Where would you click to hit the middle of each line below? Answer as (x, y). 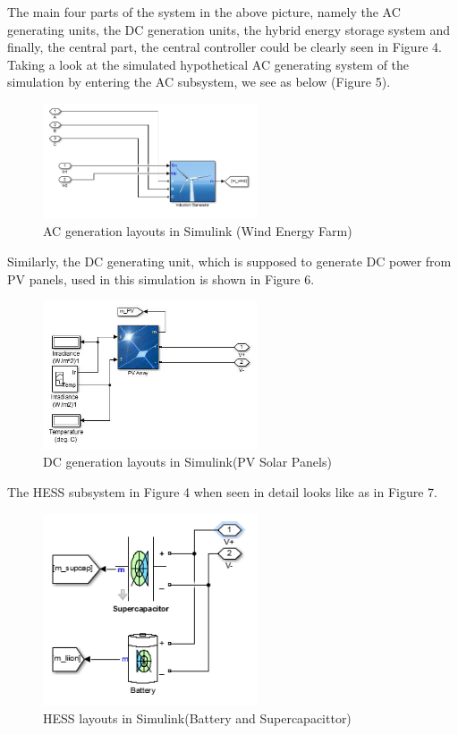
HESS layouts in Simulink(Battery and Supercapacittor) (197, 717)
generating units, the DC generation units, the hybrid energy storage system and (229, 29)
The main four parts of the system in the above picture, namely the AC (204, 12)
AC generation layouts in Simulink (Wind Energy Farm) (198, 231)
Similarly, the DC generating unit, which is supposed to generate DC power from (229, 262)
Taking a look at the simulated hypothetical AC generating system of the (208, 64)
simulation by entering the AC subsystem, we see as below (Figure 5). (199, 82)
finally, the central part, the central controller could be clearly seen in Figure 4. (225, 47)
